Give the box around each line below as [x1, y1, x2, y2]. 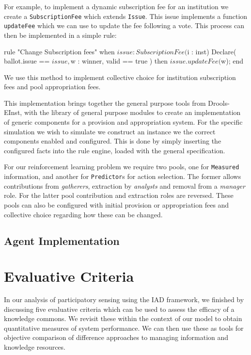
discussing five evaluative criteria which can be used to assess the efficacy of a [4, 304, 235, 314]
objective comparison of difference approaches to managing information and [4, 332, 229, 342]
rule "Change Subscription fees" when [4, 46, 115, 56]
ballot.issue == [4, 56, 50, 66]
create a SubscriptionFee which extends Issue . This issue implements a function [4, 11, 248, 21]
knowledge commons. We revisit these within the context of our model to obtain [4, 313, 242, 323]
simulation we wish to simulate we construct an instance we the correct [4, 126, 216, 136]
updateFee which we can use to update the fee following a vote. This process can [4, 20, 244, 31]
